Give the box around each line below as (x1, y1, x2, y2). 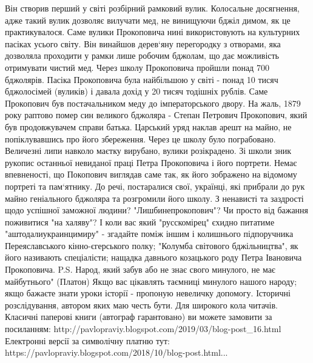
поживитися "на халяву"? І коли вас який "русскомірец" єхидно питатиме (5, 215, 275, 228)
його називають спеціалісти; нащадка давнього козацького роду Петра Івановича (5, 251, 302, 264)
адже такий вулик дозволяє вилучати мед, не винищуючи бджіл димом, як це (5, 13, 291, 26)
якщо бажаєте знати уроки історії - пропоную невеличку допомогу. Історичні (5, 287, 291, 299)
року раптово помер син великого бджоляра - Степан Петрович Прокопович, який (5, 108, 308, 121)
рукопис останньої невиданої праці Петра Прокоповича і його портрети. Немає (5, 156, 297, 168)
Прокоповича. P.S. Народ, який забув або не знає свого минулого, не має (5, 263, 275, 276)
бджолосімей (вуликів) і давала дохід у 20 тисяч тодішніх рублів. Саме (5, 85, 268, 98)
